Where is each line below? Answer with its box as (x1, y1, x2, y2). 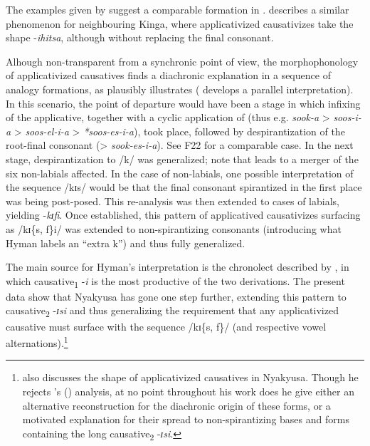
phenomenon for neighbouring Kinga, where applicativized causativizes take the (6, 16, 354, 31)
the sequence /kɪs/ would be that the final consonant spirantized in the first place (6, 180, 362, 195)
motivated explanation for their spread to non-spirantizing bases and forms (22, 412, 349, 427)
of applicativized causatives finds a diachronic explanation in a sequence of (6, 68, 331, 83)
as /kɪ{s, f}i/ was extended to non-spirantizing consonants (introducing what (6, 221, 342, 236)
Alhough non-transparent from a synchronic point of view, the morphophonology (6, 53, 359, 68)
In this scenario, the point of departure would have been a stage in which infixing (6, 95, 361, 110)
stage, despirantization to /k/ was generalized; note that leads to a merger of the (6, 151, 359, 166)
